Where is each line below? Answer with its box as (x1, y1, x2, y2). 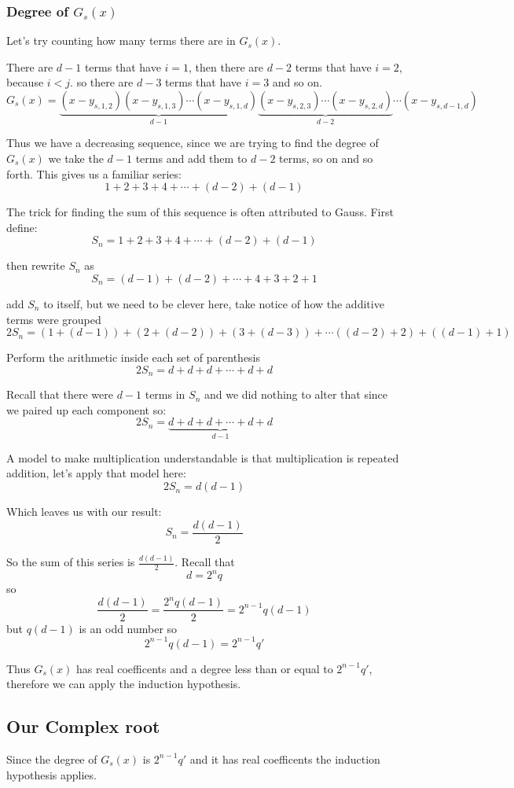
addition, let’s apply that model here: (6, 465, 186, 481)
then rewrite (6, 257, 65, 274)
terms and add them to (135, 150, 248, 167)
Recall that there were (6, 386, 113, 403)
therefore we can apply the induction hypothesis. (6, 676, 241, 692)
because (6, 74, 44, 90)
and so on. (272, 74, 322, 90)
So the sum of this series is (6, 554, 135, 570)
